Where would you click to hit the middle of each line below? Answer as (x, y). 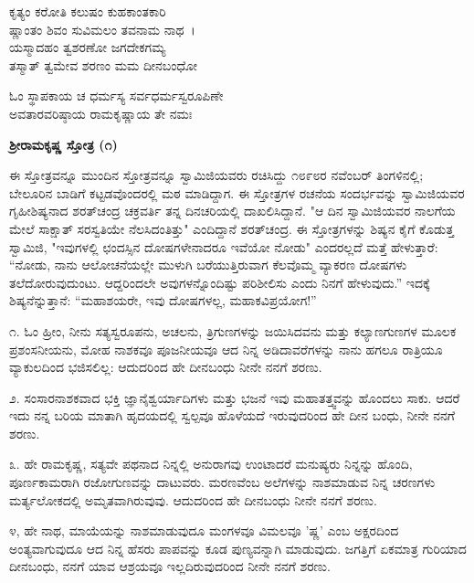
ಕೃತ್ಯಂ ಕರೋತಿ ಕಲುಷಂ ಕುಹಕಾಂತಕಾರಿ (88, 11)
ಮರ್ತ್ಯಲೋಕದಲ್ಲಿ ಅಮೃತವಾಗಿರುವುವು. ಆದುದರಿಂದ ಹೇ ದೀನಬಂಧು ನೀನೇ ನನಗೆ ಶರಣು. (193, 499)
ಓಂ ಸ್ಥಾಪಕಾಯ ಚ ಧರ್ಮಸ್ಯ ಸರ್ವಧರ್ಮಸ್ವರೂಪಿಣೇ (116, 95)
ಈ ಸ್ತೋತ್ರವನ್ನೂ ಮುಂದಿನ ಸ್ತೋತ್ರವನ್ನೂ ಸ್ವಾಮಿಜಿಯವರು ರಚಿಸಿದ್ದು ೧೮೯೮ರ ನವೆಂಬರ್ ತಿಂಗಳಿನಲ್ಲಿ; (216, 175)
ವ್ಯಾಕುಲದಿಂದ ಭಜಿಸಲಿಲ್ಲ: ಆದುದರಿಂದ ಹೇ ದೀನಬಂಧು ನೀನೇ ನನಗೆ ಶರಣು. (166, 367)
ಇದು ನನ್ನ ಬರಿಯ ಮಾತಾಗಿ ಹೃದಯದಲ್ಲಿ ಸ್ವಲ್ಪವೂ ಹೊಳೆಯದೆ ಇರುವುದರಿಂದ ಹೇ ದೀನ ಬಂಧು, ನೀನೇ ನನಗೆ (232, 415)
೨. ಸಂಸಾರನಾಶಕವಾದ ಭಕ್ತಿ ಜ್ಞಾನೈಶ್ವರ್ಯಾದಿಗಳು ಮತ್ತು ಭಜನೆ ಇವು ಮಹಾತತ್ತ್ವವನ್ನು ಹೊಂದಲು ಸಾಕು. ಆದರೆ (235, 397)
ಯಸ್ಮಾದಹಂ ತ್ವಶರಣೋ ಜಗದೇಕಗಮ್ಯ (88, 47)
